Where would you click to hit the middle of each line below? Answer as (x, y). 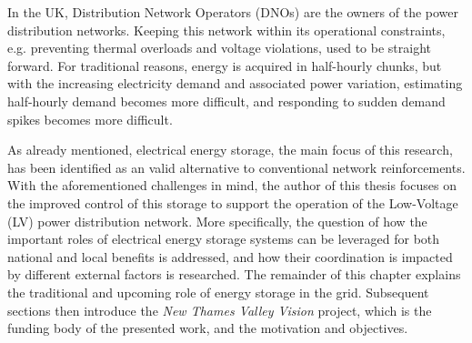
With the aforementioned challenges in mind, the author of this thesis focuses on (232, 185)
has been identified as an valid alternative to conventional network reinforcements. (236, 167)
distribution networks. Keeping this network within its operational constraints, (226, 30)
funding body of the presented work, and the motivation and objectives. (208, 328)
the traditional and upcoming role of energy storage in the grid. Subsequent (218, 292)
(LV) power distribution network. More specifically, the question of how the (217, 221)
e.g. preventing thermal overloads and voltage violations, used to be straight (219, 48)
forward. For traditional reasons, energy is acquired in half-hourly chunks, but (225, 65)
